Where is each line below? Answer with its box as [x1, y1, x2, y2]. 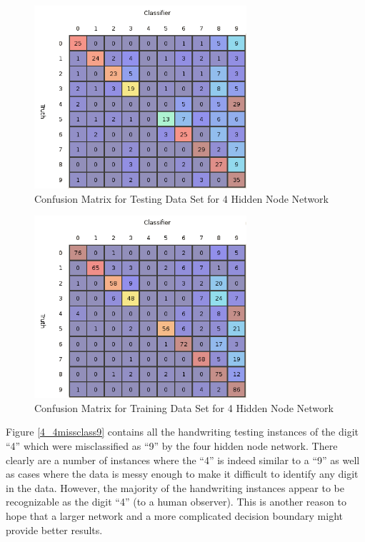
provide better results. [6, 522, 103, 537]
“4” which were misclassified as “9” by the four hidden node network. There [6, 438, 338, 453]
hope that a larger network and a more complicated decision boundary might [6, 508, 344, 523]
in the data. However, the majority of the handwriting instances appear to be [6, 480, 344, 495]
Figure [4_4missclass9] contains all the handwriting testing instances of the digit [6, 424, 359, 439]
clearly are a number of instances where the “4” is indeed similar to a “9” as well [6, 452, 360, 467]
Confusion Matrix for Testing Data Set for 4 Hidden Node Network [34, 191, 329, 206]
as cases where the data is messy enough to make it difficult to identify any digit [6, 466, 359, 481]
